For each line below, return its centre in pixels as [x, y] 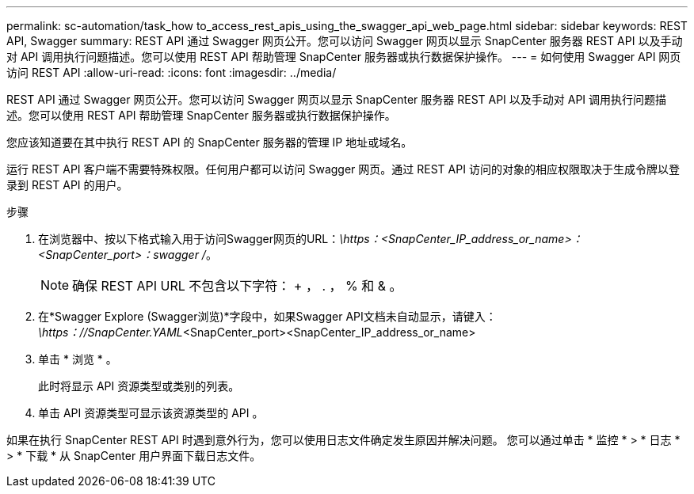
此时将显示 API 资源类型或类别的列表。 [139, 386]
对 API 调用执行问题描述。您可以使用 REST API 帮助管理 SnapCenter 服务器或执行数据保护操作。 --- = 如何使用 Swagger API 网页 [344, 57]
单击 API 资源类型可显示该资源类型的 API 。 [151, 413]
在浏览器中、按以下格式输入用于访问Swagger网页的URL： [189, 239]
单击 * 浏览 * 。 [78, 359]
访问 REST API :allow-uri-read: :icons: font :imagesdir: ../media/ [172, 72]
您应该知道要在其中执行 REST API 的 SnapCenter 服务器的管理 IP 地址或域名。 [210, 142]
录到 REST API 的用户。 [67, 185]
